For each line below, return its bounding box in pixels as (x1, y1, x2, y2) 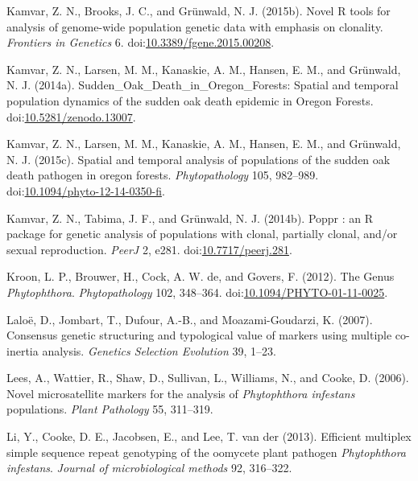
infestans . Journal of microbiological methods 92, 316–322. (6, 459, 292, 476)
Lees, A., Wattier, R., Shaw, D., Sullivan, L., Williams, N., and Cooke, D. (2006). (6, 369, 409, 386)
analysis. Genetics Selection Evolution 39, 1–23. (42, 342, 276, 359)
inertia (6, 342, 39, 359)
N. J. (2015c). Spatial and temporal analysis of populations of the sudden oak (6, 150, 391, 167)
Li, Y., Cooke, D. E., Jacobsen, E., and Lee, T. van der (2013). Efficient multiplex (6, 428, 412, 445)
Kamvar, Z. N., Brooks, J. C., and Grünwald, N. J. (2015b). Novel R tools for (6, 2, 391, 18)
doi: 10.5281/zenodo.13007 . (6, 108, 136, 125)
